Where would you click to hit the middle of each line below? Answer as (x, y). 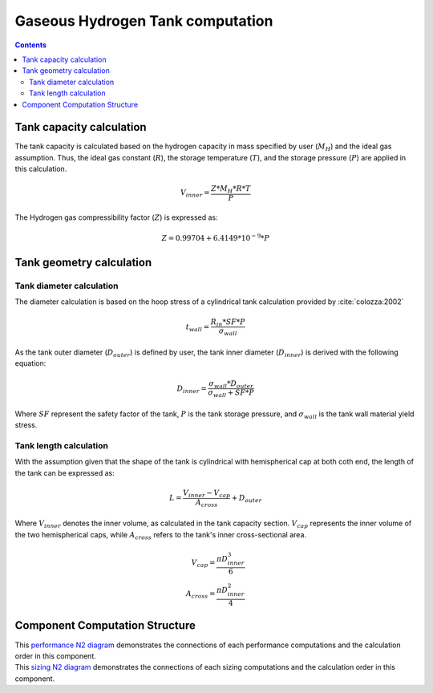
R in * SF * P (228, 322)
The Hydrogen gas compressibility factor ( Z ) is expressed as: (116, 217)
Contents (31, 45)
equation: (30, 363)
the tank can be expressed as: (65, 472)
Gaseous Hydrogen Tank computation (144, 21)
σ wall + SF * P (231, 394)
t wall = (198, 327)
